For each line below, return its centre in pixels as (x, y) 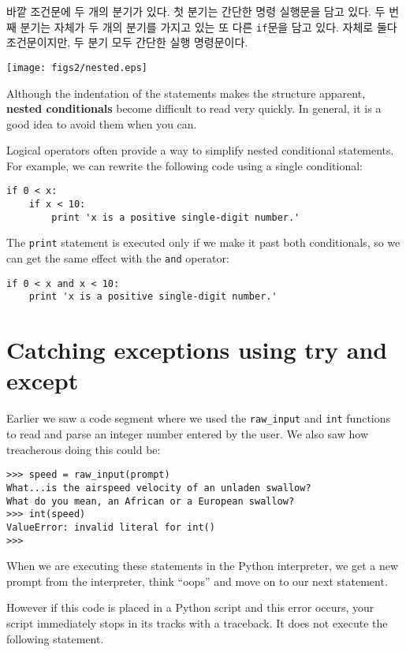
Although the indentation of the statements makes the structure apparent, (186, 93)
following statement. (55, 638)
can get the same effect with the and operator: (118, 258)
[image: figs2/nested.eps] (77, 67)
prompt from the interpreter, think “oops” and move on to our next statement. (197, 581)
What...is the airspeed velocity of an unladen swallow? (159, 488)
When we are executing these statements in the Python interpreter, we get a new (203, 566)
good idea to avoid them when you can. (102, 123)
